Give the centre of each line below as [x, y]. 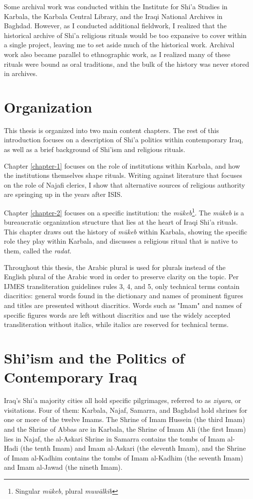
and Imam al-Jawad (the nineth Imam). [63, 467]
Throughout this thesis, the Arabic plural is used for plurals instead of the [115, 267]
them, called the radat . [38, 251]
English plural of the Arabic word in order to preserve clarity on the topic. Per [121, 277]
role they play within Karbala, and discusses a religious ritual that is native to [121, 241]
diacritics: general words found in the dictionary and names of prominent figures [124, 296]
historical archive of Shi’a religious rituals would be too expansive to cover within [125, 35]
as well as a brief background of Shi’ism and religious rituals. [95, 149]
